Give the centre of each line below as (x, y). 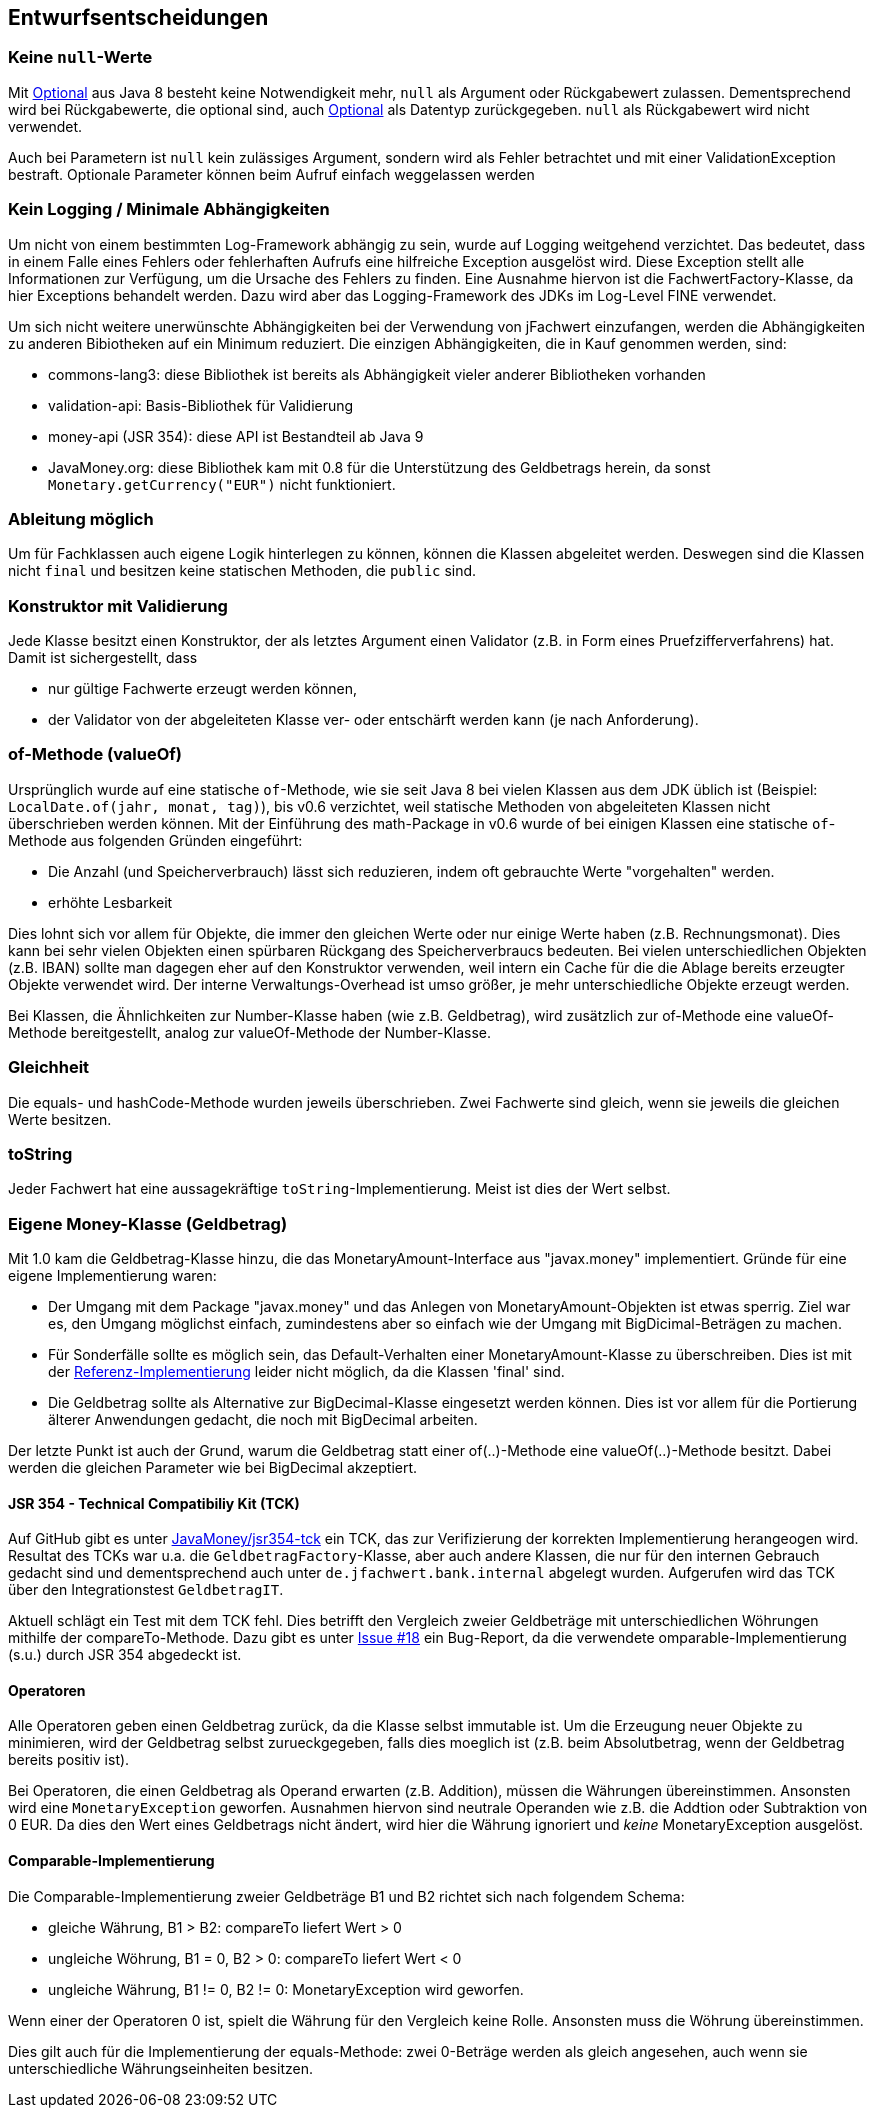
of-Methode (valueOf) (95, 754)
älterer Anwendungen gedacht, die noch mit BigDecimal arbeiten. (263, 1420)
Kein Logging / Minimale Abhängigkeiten (169, 209)
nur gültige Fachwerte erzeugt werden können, (202, 689)
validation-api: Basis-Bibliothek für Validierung (201, 405)
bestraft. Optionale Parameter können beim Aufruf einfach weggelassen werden (271, 174)
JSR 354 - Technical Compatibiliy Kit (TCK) (154, 1503)
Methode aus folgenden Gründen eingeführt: (155, 840)
